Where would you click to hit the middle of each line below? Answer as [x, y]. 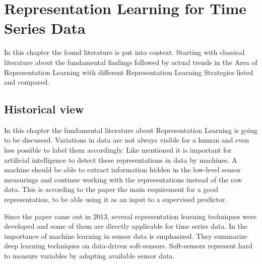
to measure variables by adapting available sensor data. [89, 256]
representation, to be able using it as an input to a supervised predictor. [116, 199]
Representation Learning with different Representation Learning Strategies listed [129, 72]
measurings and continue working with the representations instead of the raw [123, 179]
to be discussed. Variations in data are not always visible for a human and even [127, 140]
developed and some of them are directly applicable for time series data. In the [126, 226]
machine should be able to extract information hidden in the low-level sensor [122, 170]
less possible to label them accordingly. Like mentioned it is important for [118, 150]
